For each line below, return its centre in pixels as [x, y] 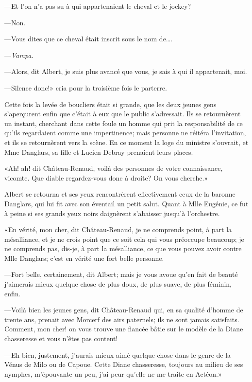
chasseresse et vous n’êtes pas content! [61, 338]
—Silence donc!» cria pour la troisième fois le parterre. [86, 87]
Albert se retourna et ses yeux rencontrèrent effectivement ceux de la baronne [120, 194]
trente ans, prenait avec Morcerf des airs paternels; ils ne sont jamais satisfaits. [122, 319]
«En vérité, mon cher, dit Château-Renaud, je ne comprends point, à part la [118, 229]
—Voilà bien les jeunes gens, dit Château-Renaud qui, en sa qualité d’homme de [124, 310]
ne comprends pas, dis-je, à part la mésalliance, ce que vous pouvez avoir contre [123, 248]
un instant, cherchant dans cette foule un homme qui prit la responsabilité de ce [124, 123]
